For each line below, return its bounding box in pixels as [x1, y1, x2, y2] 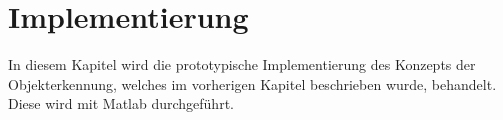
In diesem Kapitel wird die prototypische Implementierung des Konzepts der [8, 54, 476, 75]
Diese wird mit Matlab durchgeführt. [8, 93, 234, 114]
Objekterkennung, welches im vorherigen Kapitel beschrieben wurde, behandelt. [8, 73, 497, 94]
